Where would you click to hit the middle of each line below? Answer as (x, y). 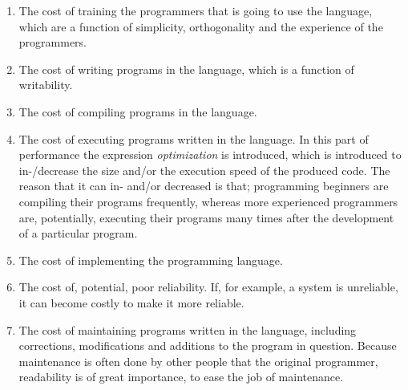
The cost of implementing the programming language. (151, 260)
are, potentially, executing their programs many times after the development (206, 217)
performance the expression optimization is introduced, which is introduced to (210, 154)
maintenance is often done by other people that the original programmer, (198, 361)
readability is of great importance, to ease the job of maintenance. (181, 377)
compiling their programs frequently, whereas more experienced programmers (208, 201)
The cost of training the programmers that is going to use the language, (196, 10)
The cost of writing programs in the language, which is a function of (186, 69)
